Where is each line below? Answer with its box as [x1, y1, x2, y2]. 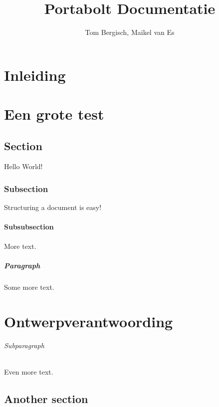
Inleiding [4, 64, 66, 85]
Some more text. [4, 281, 54, 292]
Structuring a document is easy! [4, 202, 102, 212]
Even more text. [4, 366, 53, 377]
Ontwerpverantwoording [4, 311, 173, 331]
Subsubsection [4, 221, 54, 232]
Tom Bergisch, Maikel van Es [85, 27, 175, 37]
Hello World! [4, 161, 43, 172]
